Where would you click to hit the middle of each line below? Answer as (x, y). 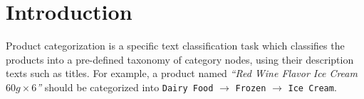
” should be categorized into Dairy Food (125, 87)
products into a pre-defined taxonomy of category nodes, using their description (180, 59)
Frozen (251, 88)
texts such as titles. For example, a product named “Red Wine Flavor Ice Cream (182, 73)
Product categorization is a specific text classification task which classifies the (175, 46)
